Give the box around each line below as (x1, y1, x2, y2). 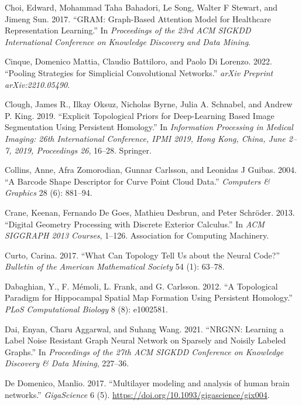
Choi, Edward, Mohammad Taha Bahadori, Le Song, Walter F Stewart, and (5, 1, 278, 13)
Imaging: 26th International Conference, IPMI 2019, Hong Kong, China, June (5, 132, 286, 144)
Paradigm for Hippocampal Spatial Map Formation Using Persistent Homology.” (5, 291, 293, 304)
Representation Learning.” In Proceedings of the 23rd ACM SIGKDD (5, 24, 251, 36)
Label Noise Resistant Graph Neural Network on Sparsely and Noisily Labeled (5, 334, 286, 346)
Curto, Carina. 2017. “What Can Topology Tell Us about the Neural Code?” (5, 249, 280, 261)
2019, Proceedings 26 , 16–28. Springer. (14, 144, 152, 156)
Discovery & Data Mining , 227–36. (5, 357, 129, 369)
